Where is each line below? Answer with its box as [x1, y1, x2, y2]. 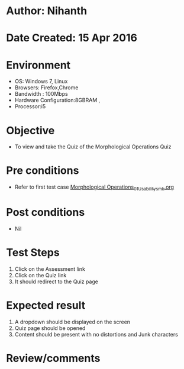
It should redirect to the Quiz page [14, 278, 99, 285]
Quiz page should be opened [14, 324, 86, 332]
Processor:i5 [14, 103, 46, 110]
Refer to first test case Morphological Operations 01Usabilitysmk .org [14, 183, 175, 192]
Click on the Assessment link [14, 265, 86, 273]
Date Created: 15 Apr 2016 [6, 31, 138, 45]
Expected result [6, 299, 86, 312]
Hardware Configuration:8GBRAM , [14, 96, 101, 104]
